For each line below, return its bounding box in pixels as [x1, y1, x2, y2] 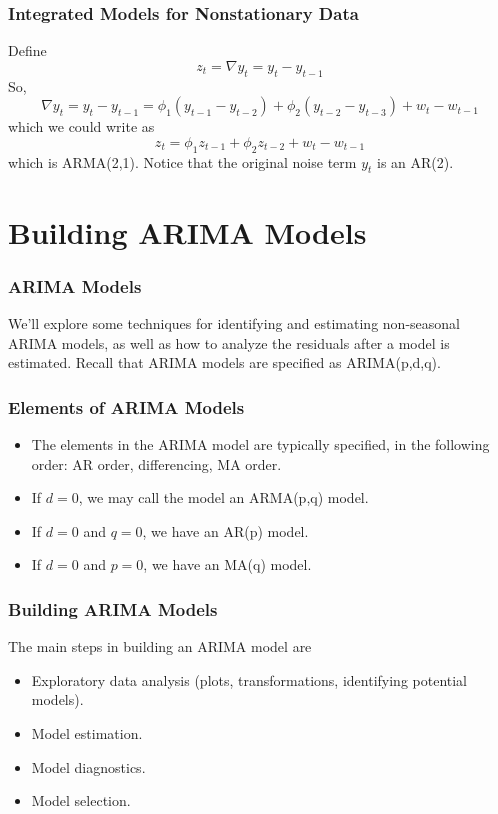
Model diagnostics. [31, 756, 146, 777]
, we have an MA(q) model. [143, 554, 312, 575]
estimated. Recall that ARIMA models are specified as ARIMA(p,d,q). [8, 352, 441, 373]
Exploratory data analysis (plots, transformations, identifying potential [31, 669, 468, 690]
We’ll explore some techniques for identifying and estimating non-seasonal [8, 312, 460, 333]
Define [8, 40, 47, 61]
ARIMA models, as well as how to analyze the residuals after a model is [8, 332, 450, 353]
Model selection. [31, 790, 131, 811]
